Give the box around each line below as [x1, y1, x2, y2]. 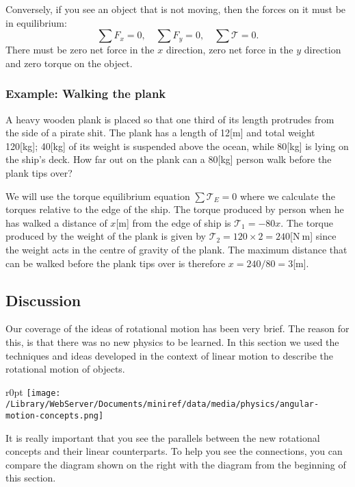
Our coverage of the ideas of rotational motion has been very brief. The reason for [5, 321, 350, 336]
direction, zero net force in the [166, 42, 293, 57]
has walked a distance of [5, 215, 107, 229]
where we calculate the [240, 188, 335, 203]
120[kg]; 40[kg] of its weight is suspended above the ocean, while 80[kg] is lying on [5, 138, 349, 153]
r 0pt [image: [5, 384, 61, 399]
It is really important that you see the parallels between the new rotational [5, 430, 320, 445]
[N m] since [290, 229, 337, 243]
